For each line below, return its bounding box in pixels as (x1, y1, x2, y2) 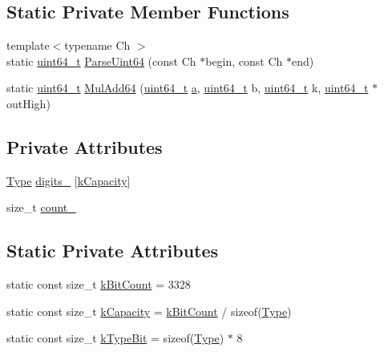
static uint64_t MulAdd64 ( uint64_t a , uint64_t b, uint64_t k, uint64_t (6, 79, 369, 96)
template (6, 37, 50, 54)
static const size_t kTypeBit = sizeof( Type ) (6, 330, 224, 346)
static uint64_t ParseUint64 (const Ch (6, 52, 196, 69)
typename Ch (64, 37, 131, 54)
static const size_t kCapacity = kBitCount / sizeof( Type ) (6, 302, 292, 319)
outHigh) (6, 95, 51, 111)
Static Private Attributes (6, 238, 219, 263)
